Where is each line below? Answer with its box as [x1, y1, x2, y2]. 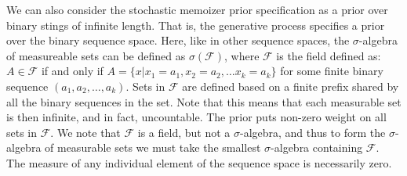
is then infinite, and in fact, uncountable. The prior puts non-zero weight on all [6, 109, 387, 125]
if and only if [41, 63, 104, 79]
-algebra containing [271, 139, 363, 156]
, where [224, 47, 260, 63]
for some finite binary [280, 63, 383, 79]
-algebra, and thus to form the [239, 124, 386, 140]
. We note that [50, 124, 121, 140]
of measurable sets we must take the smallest [45, 139, 261, 156]
